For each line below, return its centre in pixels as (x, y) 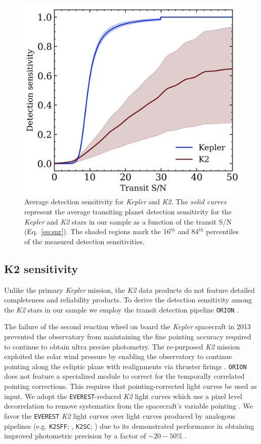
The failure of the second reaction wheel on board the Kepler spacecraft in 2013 (127, 326)
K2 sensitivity (41, 268)
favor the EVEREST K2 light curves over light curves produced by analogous (120, 415)
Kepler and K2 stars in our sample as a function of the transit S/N (128, 221)
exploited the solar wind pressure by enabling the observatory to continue (118, 356)
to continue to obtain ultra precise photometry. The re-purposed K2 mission (122, 346)
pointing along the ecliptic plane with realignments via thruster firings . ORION (125, 366)
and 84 (188, 231)
